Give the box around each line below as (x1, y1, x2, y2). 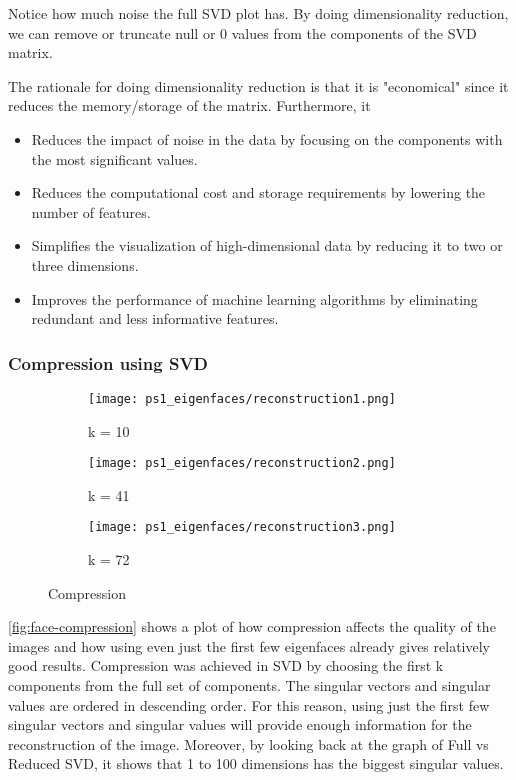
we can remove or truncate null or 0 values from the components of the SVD (8, 22, 477, 43)
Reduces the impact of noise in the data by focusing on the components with (31, 128, 503, 149)
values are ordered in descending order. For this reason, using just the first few (8, 694, 490, 715)
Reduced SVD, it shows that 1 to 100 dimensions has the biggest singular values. (8, 753, 504, 774)
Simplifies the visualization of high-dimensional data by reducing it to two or (31, 235, 503, 256)
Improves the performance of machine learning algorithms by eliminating (31, 288, 478, 309)
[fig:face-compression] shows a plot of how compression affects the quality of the (8, 616, 496, 637)
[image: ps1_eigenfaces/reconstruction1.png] (88, 391, 396, 406)
